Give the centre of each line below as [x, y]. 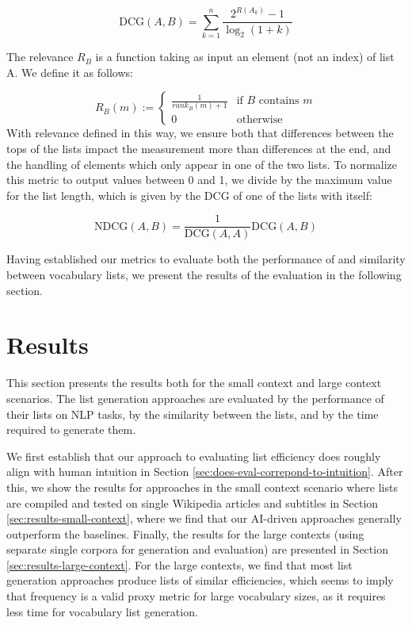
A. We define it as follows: [70, 72]
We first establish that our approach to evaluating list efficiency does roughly [194, 456]
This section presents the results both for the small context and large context [194, 383]
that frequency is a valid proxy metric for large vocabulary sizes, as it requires [196, 596]
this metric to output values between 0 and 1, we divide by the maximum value [199, 180]
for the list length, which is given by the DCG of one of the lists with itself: [189, 195]
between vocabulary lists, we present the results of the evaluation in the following [204, 275]
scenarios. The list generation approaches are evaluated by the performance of [195, 398]
